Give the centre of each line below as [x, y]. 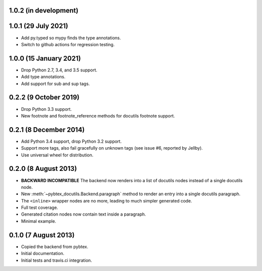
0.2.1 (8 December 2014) [47, 129]
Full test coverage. [40, 208]
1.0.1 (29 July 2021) [39, 26]
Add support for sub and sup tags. [55, 84]
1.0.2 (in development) [44, 10]
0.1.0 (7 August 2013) [42, 235]
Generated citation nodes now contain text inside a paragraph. [84, 214]
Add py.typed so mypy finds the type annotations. [71, 38]
